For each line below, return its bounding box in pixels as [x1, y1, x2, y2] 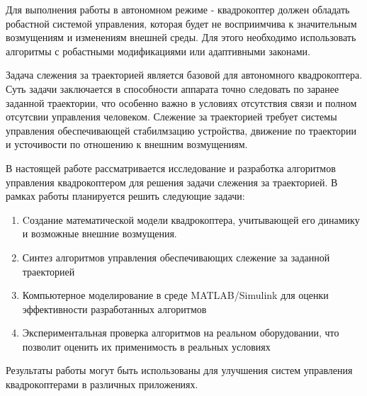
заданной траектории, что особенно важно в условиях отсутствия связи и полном [6, 95, 357, 110]
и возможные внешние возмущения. [22, 226, 177, 241]
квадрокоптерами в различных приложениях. [6, 377, 198, 392]
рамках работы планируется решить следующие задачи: [6, 188, 245, 203]
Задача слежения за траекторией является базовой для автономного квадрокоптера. [6, 67, 363, 82]
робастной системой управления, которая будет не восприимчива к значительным [6, 16, 357, 30]
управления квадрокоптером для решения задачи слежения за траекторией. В [6, 174, 338, 189]
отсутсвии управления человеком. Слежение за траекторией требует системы [6, 109, 337, 124]
